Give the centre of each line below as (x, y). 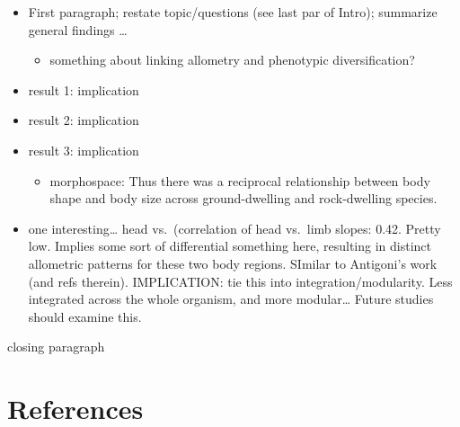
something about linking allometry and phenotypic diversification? (232, 60)
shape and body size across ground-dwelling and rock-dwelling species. (243, 198)
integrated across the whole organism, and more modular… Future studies (231, 299)
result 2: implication (84, 120)
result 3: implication (84, 150)
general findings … (78, 29)
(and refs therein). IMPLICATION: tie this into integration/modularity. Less (240, 281)
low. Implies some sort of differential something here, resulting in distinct (230, 246)
